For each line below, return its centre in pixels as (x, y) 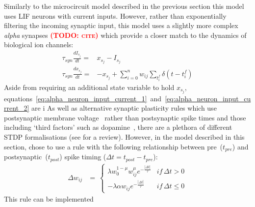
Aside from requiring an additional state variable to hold (89, 87)
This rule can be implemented (49, 199)
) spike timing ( (83, 157)
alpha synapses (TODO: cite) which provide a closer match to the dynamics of (125, 35)
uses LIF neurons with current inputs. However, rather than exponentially (115, 15)
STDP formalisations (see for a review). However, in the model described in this (124, 137)
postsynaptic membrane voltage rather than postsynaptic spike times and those (125, 117)
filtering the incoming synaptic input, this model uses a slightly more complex (121, 25)
